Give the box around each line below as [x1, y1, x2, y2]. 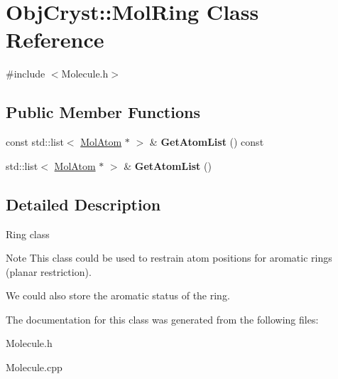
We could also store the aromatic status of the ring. [6, 288, 230, 303]
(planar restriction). [6, 264, 92, 279]
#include [6, 66, 45, 81]
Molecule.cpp [6, 360, 62, 375]
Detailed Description [6, 193, 161, 215]
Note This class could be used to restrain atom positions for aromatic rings [6, 250, 332, 265]
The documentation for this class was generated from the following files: [6, 311, 319, 326]
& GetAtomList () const [149, 134, 264, 149]
